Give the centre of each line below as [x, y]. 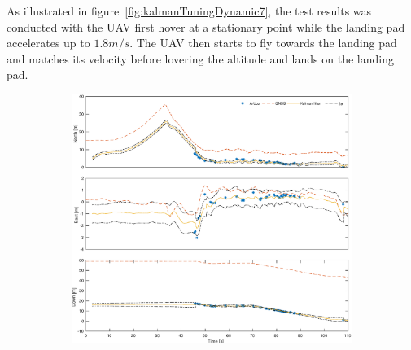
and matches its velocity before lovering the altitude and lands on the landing [200, 58]
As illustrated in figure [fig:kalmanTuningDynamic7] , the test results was [189, 11]
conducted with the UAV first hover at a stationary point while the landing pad [206, 26]
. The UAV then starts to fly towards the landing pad [263, 43]
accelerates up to [48, 43]
